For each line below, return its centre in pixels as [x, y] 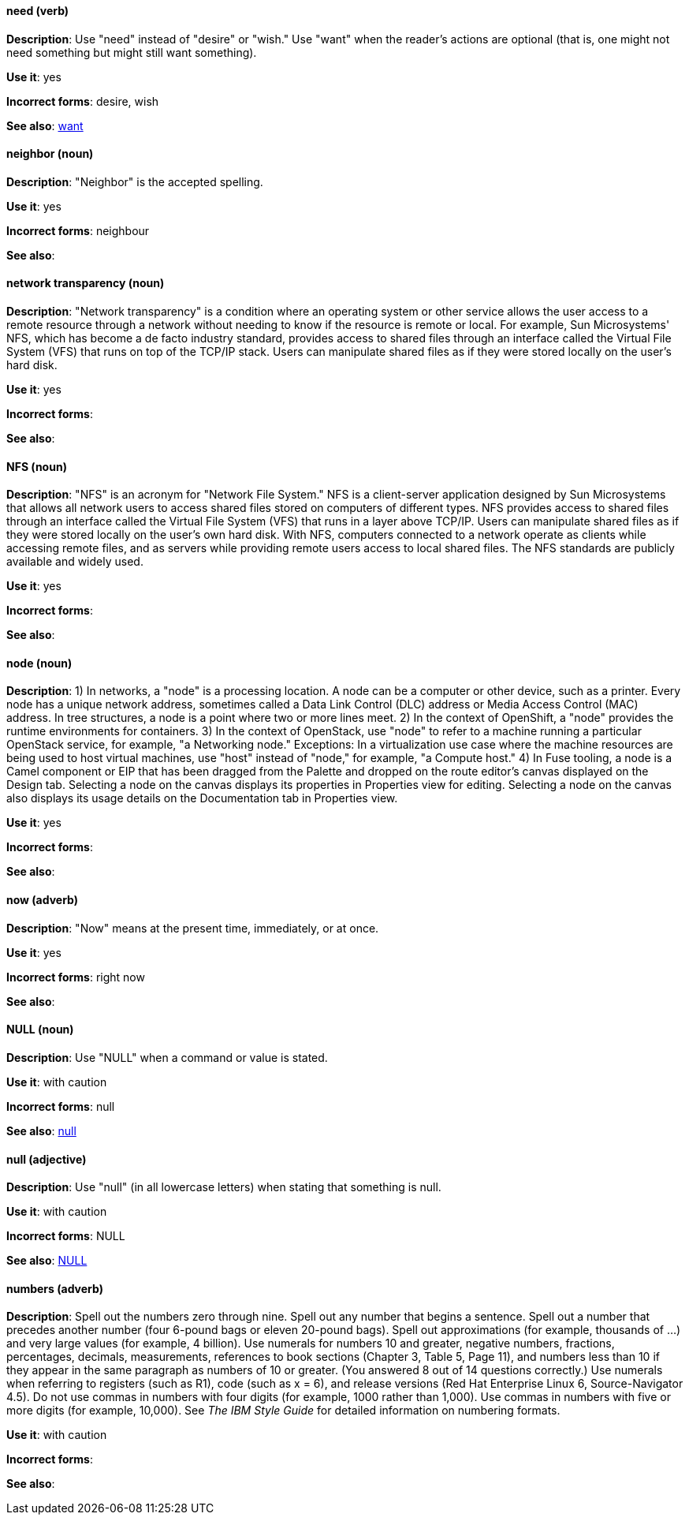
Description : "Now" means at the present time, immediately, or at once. [193, 928]
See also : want [45, 125]
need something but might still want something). [132, 52]
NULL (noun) [40, 1030]
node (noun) [39, 663]
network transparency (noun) [86, 283]
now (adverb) [43, 900]
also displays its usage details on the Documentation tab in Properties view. [202, 798]
